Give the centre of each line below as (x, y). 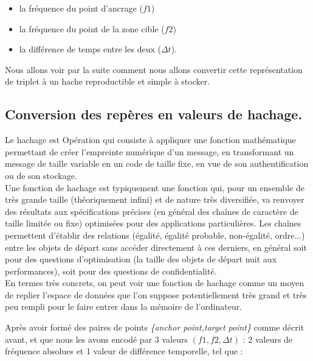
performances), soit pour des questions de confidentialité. (111, 271)
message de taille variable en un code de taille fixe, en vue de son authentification (157, 163)
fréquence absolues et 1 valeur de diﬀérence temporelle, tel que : (124, 351)
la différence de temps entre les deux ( (90, 49)
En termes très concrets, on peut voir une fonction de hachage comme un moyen (155, 283)
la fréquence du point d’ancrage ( (81, 8)
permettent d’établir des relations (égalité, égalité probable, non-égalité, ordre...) (155, 235)
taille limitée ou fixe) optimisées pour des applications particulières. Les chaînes (153, 223)
